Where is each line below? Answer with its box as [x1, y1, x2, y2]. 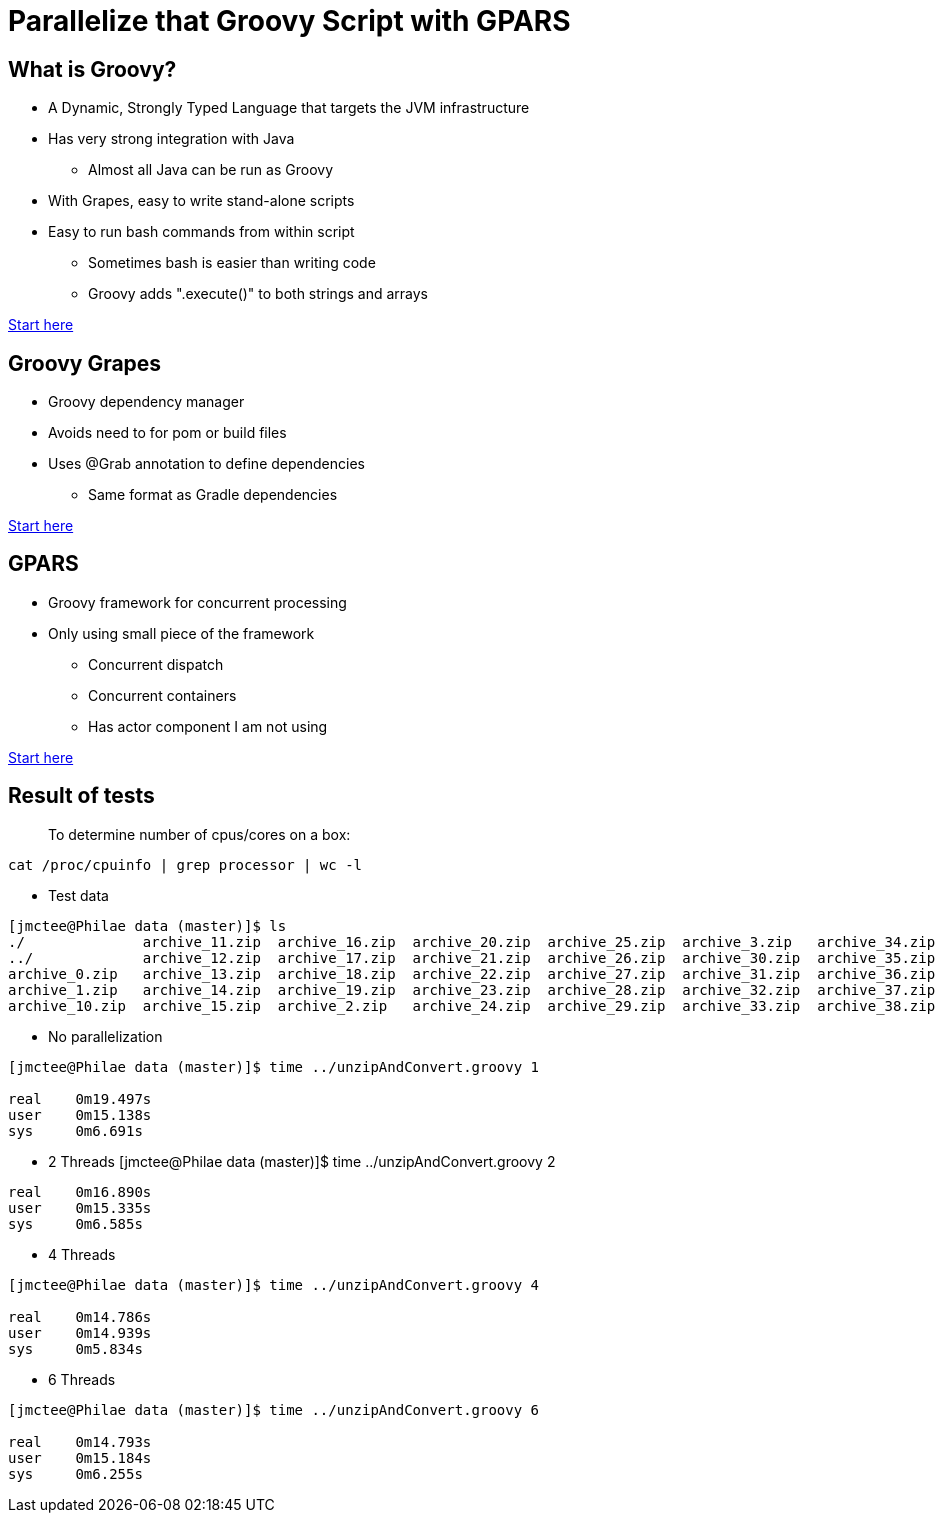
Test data [48, 886, 109, 904]
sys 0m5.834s [8, 1340, 143, 1357]
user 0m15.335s [8, 1199, 152, 1216]
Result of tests [8, 783, 155, 809]
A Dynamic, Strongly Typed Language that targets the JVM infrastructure [48, 99, 530, 117]
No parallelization [48, 1027, 163, 1045]
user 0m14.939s [8, 1324, 152, 1341]
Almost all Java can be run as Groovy [88, 161, 333, 179]
